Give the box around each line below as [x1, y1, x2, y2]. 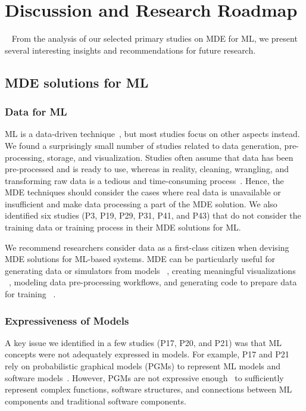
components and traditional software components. [5, 394, 186, 407]
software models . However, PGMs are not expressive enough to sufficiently [5, 371, 284, 384]
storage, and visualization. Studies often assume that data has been [47, 151, 293, 163]
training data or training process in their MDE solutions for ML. [5, 221, 241, 233]
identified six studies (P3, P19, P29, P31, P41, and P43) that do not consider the [5, 209, 301, 222]
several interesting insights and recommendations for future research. [5, 43, 256, 56]
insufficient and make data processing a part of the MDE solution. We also [5, 197, 277, 210]
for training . [5, 288, 56, 300]
